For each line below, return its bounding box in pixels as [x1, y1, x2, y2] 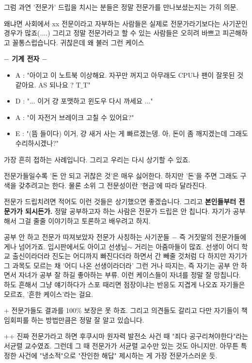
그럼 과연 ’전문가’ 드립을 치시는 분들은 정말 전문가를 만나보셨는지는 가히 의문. [4, 2, 238, 12]
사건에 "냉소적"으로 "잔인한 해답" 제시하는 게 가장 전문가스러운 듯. [18, 350, 218, 360]
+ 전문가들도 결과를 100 [4, 305, 76, 315]
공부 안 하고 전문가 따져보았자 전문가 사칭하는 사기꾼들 [4, 232, 170, 242]
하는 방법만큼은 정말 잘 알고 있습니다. [31, 314, 144, 325]
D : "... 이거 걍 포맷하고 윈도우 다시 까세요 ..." [15, 96, 153, 106]
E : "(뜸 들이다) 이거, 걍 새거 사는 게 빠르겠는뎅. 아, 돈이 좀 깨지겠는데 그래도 [15, 128, 248, 138]
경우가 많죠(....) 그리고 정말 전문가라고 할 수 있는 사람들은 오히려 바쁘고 [4, 28, 220, 38]
